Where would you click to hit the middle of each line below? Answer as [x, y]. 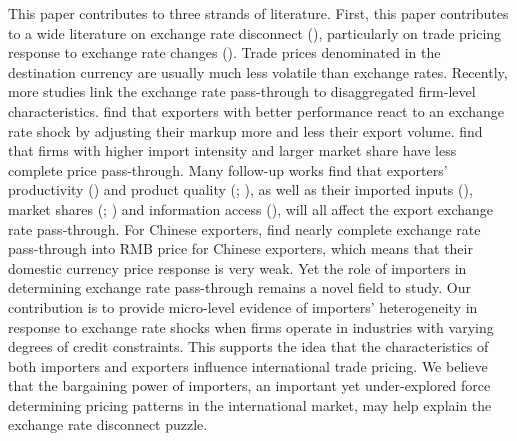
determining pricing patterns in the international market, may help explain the [250, 404]
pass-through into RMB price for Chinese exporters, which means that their [240, 248]
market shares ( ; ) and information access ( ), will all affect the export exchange [251, 208]
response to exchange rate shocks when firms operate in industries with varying [251, 326]
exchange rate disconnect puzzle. [108, 424]
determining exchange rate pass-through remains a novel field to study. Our [239, 287]
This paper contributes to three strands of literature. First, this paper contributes [258, 13]
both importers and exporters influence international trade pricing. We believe [248, 365]
